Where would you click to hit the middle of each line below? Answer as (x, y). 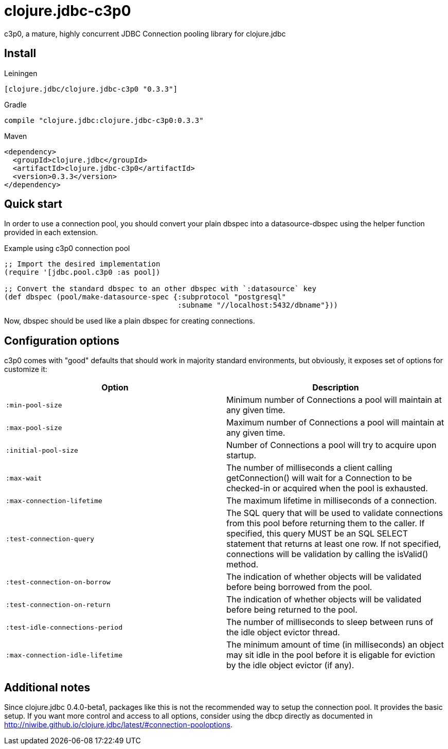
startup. (241, 456)
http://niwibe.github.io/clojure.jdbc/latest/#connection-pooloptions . (118, 725)
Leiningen (21, 73)
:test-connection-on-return (58, 604)
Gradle (15, 104)
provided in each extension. (51, 233)
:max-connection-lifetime (54, 501)
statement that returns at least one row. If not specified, (334, 544)
